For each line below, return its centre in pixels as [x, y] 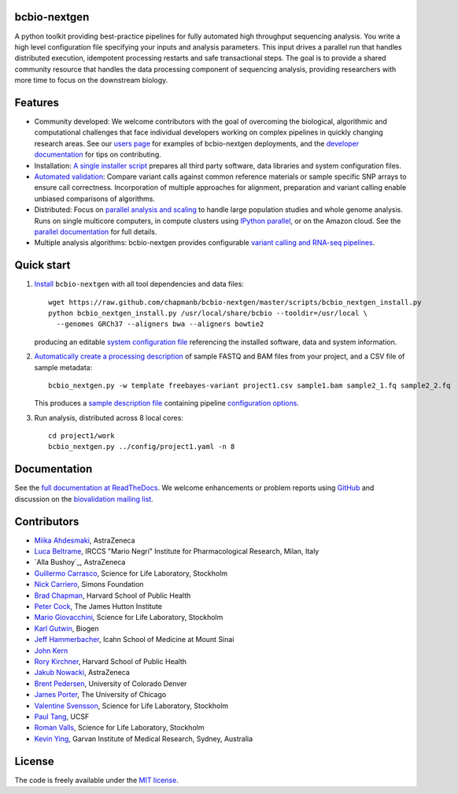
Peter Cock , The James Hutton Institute [98, 607]
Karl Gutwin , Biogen [66, 628]
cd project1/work [81, 436]
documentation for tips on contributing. [98, 154]
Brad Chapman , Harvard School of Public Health [113, 595]
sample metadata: [63, 367]
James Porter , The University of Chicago [100, 695]
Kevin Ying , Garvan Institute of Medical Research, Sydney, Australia [144, 738]
